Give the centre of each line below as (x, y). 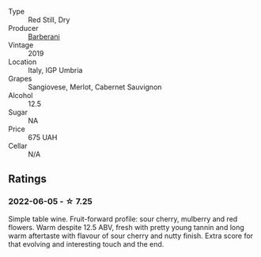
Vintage (21, 45)
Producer (23, 28)
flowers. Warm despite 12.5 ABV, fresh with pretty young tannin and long (127, 227)
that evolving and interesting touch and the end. (86, 244)
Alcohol (21, 95)
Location (23, 62)
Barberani (44, 36)
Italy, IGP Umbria (55, 70)
